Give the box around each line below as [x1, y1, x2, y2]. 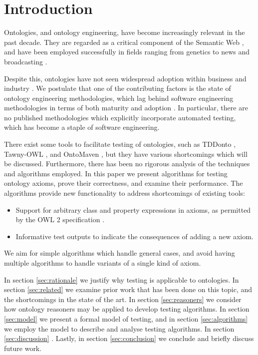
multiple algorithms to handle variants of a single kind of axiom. [4, 258, 201, 268]
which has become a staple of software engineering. [4, 122, 160, 132]
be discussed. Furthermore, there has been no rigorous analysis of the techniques [4, 158, 250, 169]
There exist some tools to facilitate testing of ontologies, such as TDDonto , [4, 139, 236, 149]
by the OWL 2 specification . [15, 214, 105, 225]
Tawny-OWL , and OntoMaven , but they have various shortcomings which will [4, 148, 248, 159]
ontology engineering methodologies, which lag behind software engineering [4, 92, 234, 103]
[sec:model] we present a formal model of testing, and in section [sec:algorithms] [4, 313, 248, 324]
